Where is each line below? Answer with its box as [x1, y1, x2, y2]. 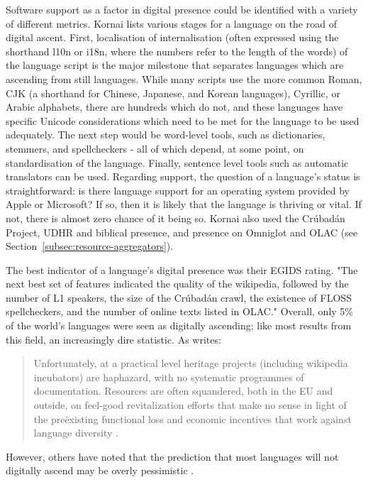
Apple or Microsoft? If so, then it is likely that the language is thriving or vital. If [6, 197, 362, 212]
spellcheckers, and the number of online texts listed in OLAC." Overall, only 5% [6, 304, 354, 319]
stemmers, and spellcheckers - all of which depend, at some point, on [6, 141, 304, 155]
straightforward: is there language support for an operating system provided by [6, 182, 350, 197]
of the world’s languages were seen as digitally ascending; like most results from [6, 318, 352, 333]
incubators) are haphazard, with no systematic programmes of [33, 369, 304, 384]
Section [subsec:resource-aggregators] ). [6, 239, 174, 253]
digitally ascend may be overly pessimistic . [6, 463, 194, 478]
